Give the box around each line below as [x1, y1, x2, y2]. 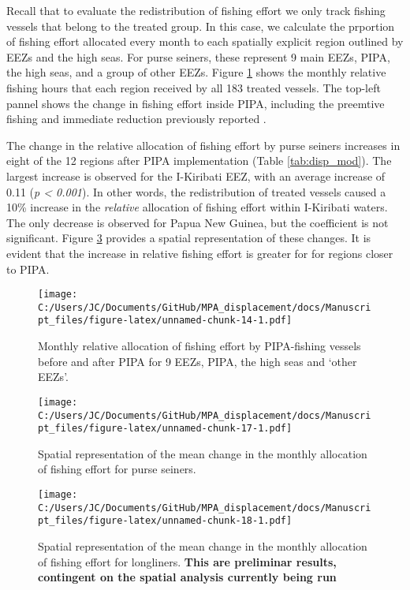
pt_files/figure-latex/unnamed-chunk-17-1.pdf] [38, 423, 293, 435]
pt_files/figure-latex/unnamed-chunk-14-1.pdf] [38, 315, 293, 327]
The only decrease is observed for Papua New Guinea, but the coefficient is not [6, 214, 389, 230]
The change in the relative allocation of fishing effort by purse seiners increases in [6, 136, 401, 153]
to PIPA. [6, 260, 50, 277]
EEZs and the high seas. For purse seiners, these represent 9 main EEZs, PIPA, [6, 48, 390, 65]
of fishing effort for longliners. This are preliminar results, [38, 553, 337, 569]
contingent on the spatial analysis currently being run [38, 569, 337, 585]
